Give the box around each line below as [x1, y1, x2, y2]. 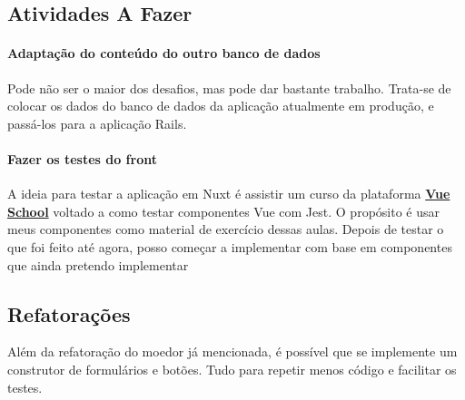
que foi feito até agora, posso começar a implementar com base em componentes [7, 237, 452, 256]
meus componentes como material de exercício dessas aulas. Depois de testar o [7, 220, 444, 239]
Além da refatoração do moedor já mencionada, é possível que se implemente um [7, 342, 458, 361]
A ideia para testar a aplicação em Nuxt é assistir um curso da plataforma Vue [7, 184, 450, 203]
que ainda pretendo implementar [7, 255, 189, 274]
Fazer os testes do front [7, 149, 157, 168]
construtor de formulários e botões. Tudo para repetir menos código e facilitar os [7, 359, 457, 378]
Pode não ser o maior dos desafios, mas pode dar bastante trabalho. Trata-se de [7, 78, 451, 97]
